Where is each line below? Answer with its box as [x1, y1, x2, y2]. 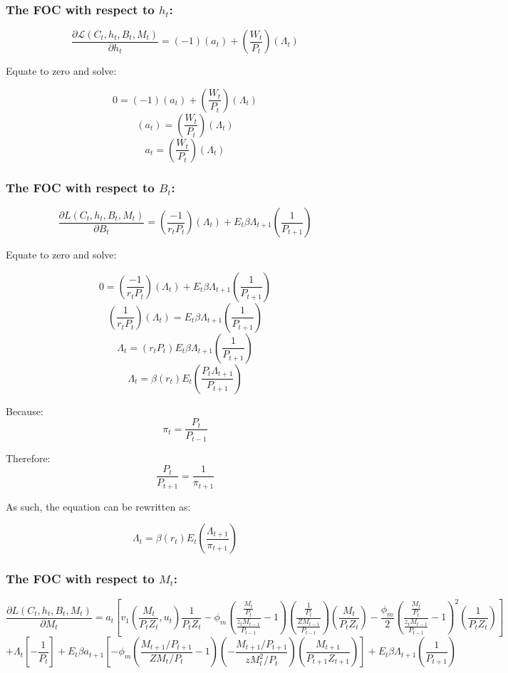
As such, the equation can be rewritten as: [6, 499, 191, 513]
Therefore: [6, 450, 51, 465]
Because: [6, 403, 43, 418]
